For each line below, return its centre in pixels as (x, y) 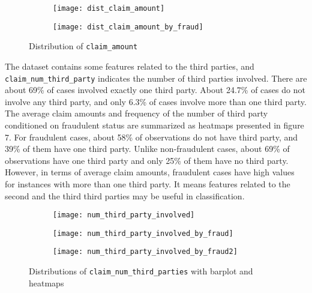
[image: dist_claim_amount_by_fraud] (128, 27)
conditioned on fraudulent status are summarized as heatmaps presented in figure (154, 125)
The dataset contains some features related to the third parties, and (130, 66)
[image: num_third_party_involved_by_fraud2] (145, 252)
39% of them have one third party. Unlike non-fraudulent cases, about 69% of (147, 149)
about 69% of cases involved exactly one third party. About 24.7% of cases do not (155, 90)
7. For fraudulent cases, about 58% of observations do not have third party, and (151, 137)
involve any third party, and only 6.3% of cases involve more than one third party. (156, 101)
